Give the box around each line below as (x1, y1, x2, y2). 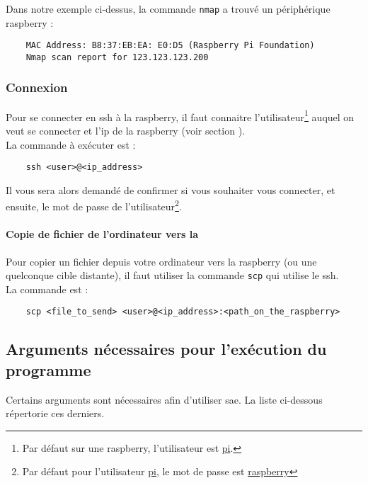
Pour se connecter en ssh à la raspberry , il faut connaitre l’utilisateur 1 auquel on (6, 107, 355, 124)
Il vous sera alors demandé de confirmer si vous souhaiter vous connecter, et (6, 182, 335, 197)
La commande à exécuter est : (6, 137, 136, 152)
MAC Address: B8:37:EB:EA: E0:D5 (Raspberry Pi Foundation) (25, 40, 315, 51)
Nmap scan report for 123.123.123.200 (25, 52, 209, 62)
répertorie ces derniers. (6, 406, 105, 421)
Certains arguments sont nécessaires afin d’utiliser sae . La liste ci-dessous (6, 392, 323, 407)
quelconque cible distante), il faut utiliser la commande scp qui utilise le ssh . (6, 268, 339, 283)
